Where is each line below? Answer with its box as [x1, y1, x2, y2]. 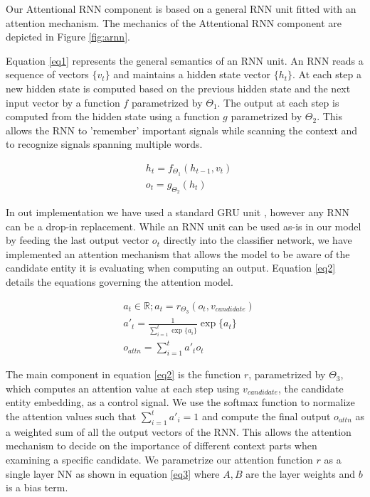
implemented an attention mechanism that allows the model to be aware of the [6, 246, 350, 261]
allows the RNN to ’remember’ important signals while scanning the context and [6, 122, 358, 137]
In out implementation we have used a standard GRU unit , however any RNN [6, 205, 349, 220]
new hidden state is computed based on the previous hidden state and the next [6, 80, 351, 95]
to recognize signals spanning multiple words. [6, 137, 203, 151]
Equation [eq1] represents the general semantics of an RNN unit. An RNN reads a [6, 53, 364, 68]
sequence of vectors [6, 67, 89, 82]
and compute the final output [201, 409, 331, 423]
